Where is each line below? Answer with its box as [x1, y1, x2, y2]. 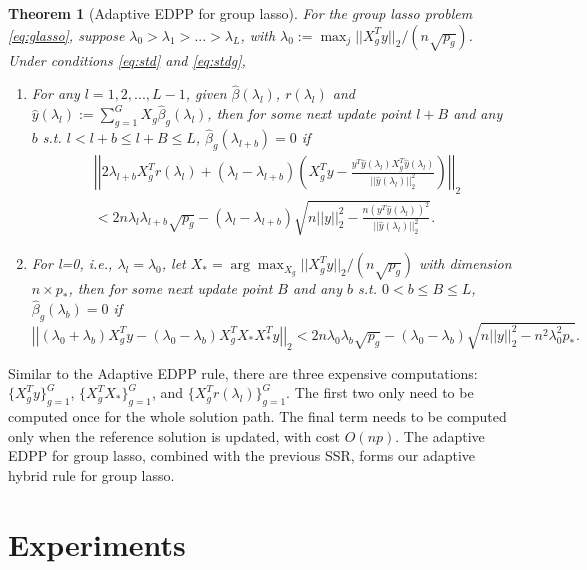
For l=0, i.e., [31, 253, 113, 274]
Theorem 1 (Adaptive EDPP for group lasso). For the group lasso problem [8, 3, 473, 23]
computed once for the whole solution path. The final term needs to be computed [8, 405, 507, 426]
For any [31, 83, 80, 104]
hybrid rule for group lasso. [8, 464, 175, 485]
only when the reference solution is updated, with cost [8, 425, 341, 446]
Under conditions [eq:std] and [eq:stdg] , [8, 49, 246, 70]
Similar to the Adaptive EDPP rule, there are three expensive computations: [8, 362, 478, 383]
